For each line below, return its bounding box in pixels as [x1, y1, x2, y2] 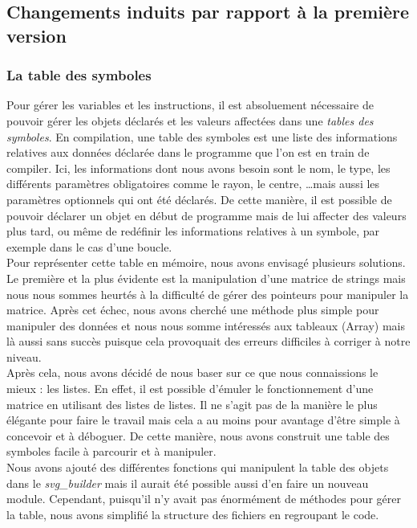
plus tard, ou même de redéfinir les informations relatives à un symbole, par [6, 223, 379, 239]
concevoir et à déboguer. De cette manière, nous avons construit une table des [6, 427, 390, 444]
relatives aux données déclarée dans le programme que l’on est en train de [6, 144, 370, 161]
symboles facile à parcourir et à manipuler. [6, 443, 217, 460]
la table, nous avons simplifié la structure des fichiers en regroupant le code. [6, 505, 379, 522]
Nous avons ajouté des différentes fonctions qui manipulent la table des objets [6, 459, 389, 476]
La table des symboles [6, 65, 152, 85]
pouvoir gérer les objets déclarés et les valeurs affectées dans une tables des [6, 112, 374, 129]
